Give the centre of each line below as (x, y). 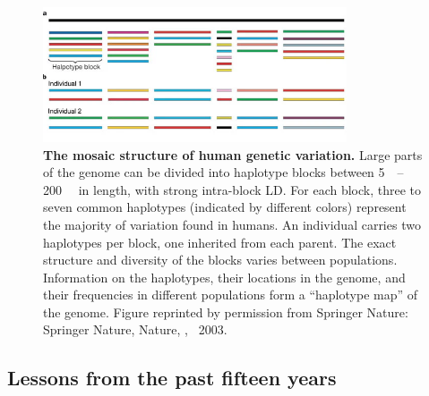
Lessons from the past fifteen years (172, 378)
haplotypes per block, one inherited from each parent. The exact (220, 242)
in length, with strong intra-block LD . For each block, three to (250, 189)
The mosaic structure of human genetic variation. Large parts (233, 154)
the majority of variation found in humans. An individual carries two (232, 224)
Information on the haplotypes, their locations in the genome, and (224, 277)
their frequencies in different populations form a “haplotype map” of (231, 295)
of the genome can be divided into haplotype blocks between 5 (214, 172)
